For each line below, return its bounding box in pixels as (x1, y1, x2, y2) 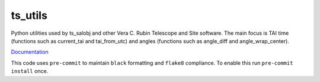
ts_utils (11, 9, 47, 22)
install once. (11, 68, 49, 75)
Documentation (11, 48, 49, 55)
